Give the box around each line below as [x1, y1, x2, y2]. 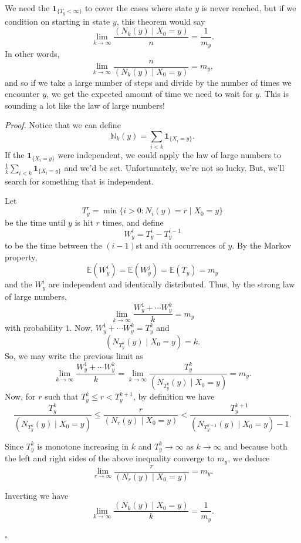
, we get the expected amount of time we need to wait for [46, 88, 253, 100]
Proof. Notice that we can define [5, 119, 121, 131]
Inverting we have [5, 489, 69, 501]
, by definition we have [133, 390, 215, 403]
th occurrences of [164, 239, 225, 252]
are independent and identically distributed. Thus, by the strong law [48, 278, 295, 290]
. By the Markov [232, 239, 292, 252]
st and [136, 239, 158, 252]
